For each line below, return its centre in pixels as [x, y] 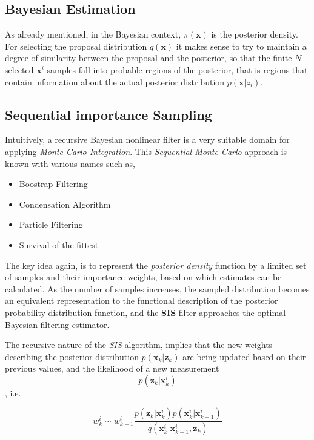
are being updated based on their [244, 356]
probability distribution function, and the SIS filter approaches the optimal [145, 312]
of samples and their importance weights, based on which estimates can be [143, 277]
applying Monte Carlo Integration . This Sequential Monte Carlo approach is [146, 151]
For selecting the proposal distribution [76, 46]
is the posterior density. [255, 34]
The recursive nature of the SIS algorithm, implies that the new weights [139, 345]
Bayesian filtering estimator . [57, 324]
